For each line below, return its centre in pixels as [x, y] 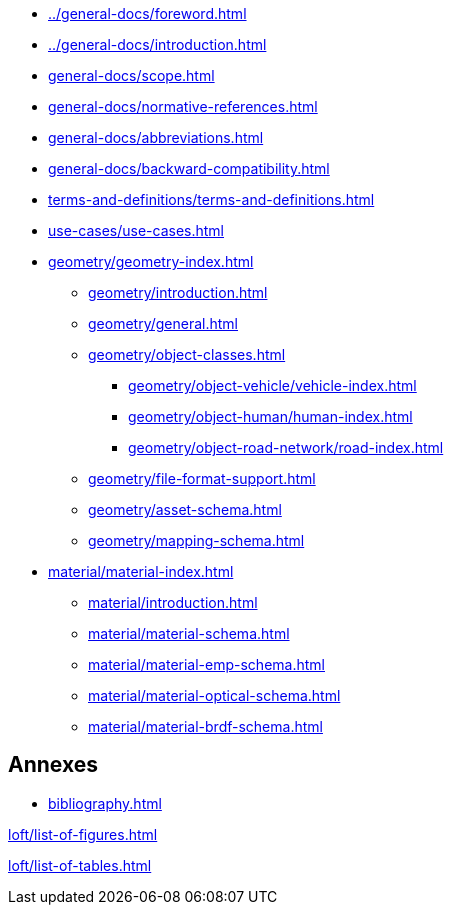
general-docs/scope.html [131, 75]
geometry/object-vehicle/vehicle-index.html [272, 385]
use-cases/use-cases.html [136, 230]
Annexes [53, 765]
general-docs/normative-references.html [183, 106]
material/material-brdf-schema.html [205, 726]
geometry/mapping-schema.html [196, 540]
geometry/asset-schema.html [185, 509]
